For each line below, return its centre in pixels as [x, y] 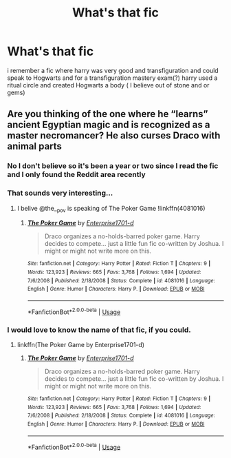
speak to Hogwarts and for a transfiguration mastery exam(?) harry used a [112, 78]
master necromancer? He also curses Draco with [114, 136]
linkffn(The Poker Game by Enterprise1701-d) [81, 344]
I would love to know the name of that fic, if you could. [99, 330]
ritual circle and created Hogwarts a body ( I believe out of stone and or [108, 85]
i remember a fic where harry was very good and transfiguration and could [113, 70]
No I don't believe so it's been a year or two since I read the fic [113, 166]
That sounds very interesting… [60, 193]
